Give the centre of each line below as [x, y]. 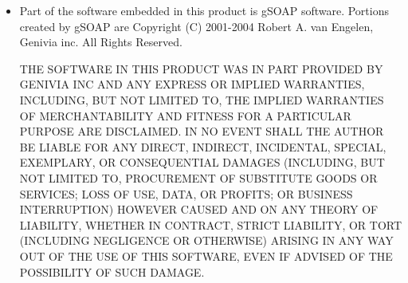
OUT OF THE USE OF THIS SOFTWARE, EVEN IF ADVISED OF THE [206, 255]
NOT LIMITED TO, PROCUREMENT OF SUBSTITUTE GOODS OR [198, 177]
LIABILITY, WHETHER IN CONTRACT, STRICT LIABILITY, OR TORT [211, 224]
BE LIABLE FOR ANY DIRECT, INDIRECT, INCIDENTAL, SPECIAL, [203, 146]
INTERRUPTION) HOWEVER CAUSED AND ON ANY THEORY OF [199, 209]
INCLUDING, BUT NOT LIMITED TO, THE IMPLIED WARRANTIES [202, 99]
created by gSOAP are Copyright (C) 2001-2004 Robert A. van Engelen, [196, 26]
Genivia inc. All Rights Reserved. [101, 42]
